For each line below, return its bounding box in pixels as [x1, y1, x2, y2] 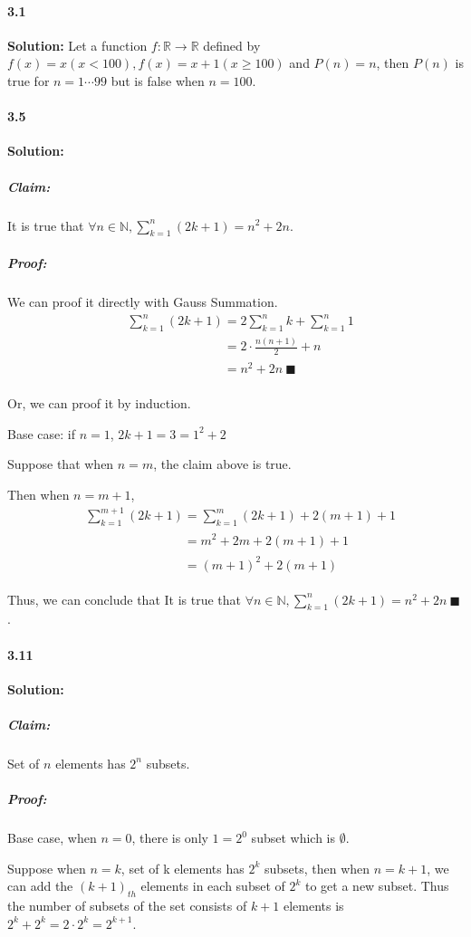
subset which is [251, 828, 336, 847]
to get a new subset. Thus [305, 876, 449, 895]
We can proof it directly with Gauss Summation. [7, 292, 278, 311]
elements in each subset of [140, 876, 285, 895]
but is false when [111, 71, 205, 90]
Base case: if [7, 424, 75, 443]
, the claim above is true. [153, 454, 292, 473]
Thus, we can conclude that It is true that [7, 589, 242, 608]
